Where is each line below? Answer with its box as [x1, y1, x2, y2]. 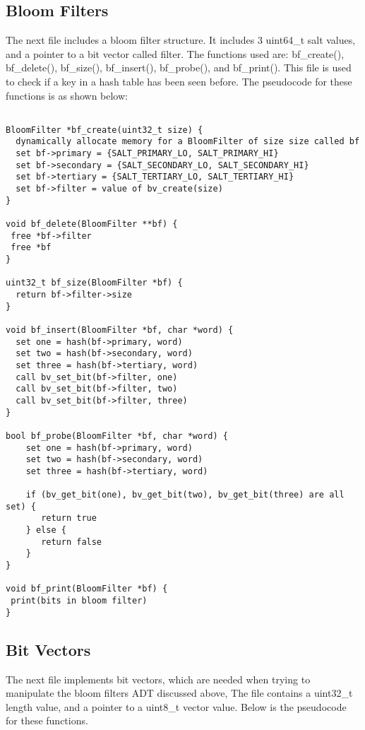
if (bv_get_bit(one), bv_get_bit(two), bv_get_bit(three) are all [25, 490, 345, 500]
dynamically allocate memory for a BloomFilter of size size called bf [16, 136, 360, 147]
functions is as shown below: [6, 88, 128, 102]
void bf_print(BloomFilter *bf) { [6, 584, 168, 594]
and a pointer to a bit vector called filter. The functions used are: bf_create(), [6, 46, 345, 61]
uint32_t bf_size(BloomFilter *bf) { [6, 278, 183, 288]
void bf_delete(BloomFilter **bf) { [6, 219, 178, 230]
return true [41, 513, 97, 524]
